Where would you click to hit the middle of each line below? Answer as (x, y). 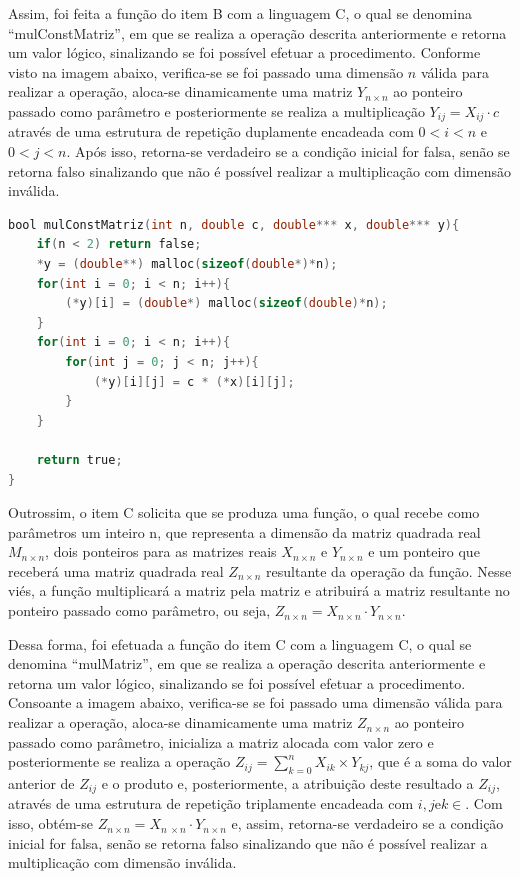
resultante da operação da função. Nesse (389, 570)
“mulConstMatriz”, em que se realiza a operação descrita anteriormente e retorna (257, 32)
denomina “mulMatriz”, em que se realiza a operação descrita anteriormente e (247, 663)
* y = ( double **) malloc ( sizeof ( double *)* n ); (187, 263)
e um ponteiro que (424, 551)
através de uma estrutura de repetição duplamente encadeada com (211, 131)
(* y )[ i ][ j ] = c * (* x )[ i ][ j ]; (194, 381)
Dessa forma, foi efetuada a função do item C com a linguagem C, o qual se (240, 643)
